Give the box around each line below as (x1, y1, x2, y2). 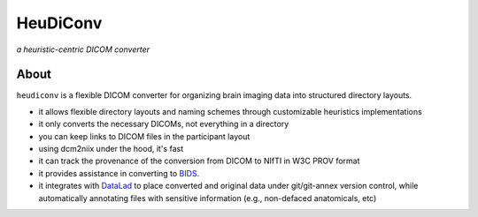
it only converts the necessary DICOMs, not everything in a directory (38, 119, 289, 130)
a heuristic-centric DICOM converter (16, 44, 150, 55)
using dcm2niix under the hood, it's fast (38, 144, 184, 154)
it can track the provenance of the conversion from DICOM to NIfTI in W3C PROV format (38, 155, 360, 167)
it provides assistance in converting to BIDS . (38, 168, 200, 178)
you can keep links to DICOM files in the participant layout (38, 131, 251, 141)
